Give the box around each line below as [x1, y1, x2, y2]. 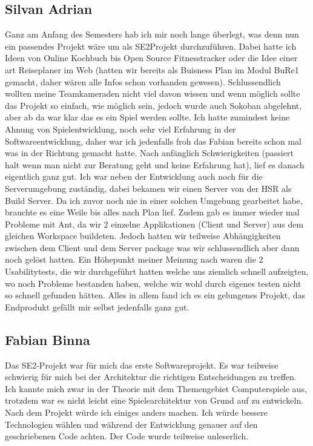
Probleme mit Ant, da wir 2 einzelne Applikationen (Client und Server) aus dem [5, 217, 304, 230]
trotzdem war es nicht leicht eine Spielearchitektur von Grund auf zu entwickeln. [5, 394, 304, 407]
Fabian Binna [5, 330, 90, 349]
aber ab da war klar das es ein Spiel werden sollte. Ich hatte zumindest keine [5, 111, 290, 123]
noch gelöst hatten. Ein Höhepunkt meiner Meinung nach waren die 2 [5, 253, 263, 266]
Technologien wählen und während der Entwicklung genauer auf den [5, 418, 258, 430]
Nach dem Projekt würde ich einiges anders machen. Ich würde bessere [5, 406, 268, 419]
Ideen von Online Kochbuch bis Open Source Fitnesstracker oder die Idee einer [5, 51, 298, 64]
